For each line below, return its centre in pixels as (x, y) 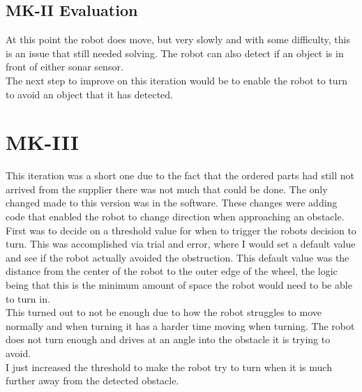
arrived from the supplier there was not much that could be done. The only (167, 189)
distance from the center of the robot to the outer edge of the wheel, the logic (172, 271)
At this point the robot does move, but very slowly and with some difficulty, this (178, 39)
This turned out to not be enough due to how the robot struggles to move (164, 312)
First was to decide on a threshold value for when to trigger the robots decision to (181, 230)
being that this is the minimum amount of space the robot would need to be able (179, 285)
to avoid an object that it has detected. (90, 94)
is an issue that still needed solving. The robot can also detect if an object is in (175, 53)
